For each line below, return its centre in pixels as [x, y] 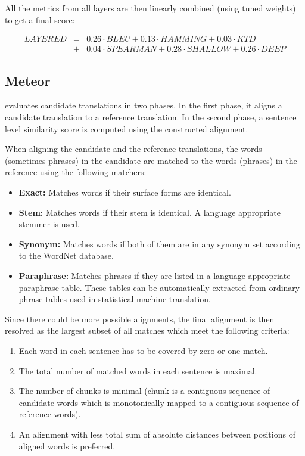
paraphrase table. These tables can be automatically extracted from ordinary [159, 287]
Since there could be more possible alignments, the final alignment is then [140, 319]
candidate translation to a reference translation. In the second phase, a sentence [151, 117]
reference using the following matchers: [76, 172]
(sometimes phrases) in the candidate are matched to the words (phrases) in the [151, 160]
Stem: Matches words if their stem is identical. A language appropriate [150, 212]
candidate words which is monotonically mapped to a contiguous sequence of [159, 402]
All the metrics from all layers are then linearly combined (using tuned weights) [150, 8]
